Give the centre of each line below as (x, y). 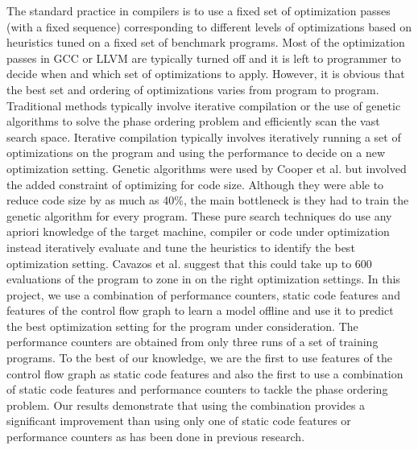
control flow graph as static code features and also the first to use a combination (205, 373)
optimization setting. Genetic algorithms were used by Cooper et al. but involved (207, 168)
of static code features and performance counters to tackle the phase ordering (197, 389)
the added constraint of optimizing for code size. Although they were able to (195, 184)
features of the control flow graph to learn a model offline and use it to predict (200, 310)
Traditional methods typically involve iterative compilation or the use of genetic (204, 105)
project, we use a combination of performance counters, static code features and (203, 294)
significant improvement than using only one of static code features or (179, 421)
